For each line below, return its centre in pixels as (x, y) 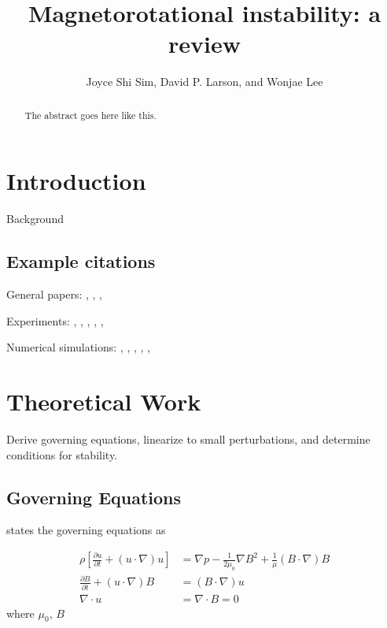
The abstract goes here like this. (90, 115)
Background (35, 219)
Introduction (76, 181)
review (205, 44)
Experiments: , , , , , (55, 320)
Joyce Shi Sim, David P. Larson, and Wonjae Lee (205, 82)
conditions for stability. (62, 454)
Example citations (81, 261)
